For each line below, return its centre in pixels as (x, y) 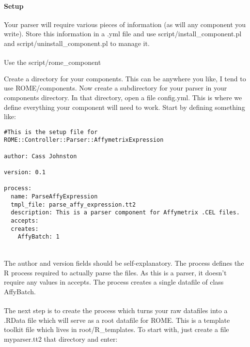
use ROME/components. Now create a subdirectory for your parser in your (116, 88)
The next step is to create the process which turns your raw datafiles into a (116, 310)
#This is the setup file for (51, 132)
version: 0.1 (25, 173)
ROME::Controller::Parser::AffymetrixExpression (84, 140)
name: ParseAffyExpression (54, 196)
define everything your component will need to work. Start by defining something (125, 107)
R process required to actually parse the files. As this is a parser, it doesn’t (115, 272)
